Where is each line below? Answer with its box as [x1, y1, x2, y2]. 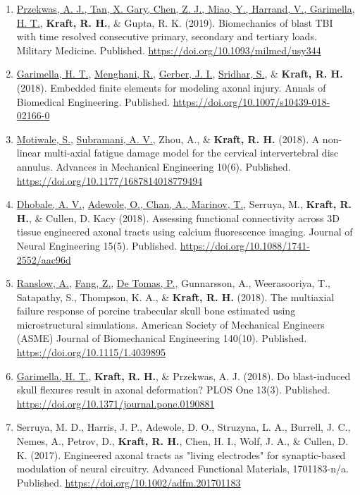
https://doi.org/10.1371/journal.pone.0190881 [16, 396, 215, 410]
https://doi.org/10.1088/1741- [180, 238, 310, 252]
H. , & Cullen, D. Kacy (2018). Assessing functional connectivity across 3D [16, 210, 340, 225]
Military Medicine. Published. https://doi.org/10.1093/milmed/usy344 [16, 42, 321, 57]
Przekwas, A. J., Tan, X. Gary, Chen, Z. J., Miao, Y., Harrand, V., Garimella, [16, 1, 355, 16]
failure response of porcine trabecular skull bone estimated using [16, 303, 296, 318]
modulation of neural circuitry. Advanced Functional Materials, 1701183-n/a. [16, 461, 349, 476]
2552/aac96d [16, 252, 71, 267]
